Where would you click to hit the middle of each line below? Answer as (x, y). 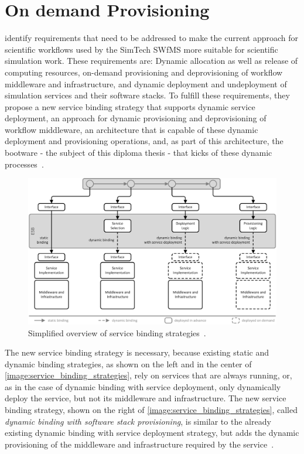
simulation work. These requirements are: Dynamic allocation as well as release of (151, 61)
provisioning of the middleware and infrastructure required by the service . (139, 444)
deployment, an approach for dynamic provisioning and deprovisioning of (136, 118)
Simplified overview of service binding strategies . (117, 332)
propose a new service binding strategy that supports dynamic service (130, 106)
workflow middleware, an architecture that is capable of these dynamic (131, 129)
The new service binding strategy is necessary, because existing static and (137, 352)
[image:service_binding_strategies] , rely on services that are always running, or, (148, 375)
